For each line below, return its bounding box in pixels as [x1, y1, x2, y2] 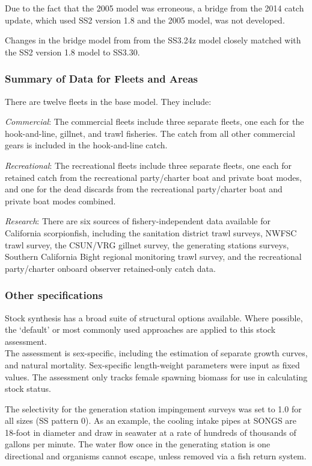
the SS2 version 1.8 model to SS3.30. [5, 45, 140, 58]
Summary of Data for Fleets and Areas [5, 71, 198, 86]
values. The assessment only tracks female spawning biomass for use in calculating [5, 370, 308, 383]
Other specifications [5, 288, 103, 303]
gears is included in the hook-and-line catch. [5, 139, 168, 151]
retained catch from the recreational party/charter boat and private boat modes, [5, 171, 302, 183]
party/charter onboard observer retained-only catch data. [5, 262, 216, 274]
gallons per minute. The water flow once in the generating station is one [5, 438, 271, 450]
